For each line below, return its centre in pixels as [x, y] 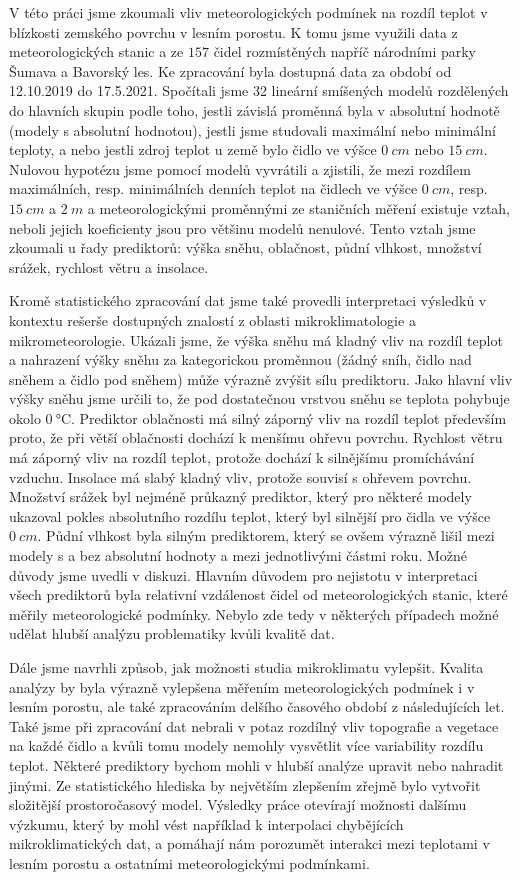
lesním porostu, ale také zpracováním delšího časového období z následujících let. [257, 706]
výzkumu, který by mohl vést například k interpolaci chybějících [206, 823]
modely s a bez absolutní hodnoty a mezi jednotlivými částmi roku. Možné [238, 555]
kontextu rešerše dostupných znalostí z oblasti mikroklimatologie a [212, 319]
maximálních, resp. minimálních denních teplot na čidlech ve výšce [213, 188]
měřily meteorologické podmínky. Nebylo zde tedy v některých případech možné [254, 613]
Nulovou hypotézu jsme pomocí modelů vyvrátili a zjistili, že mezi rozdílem [240, 168]
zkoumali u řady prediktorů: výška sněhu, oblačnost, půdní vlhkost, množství [245, 247]
